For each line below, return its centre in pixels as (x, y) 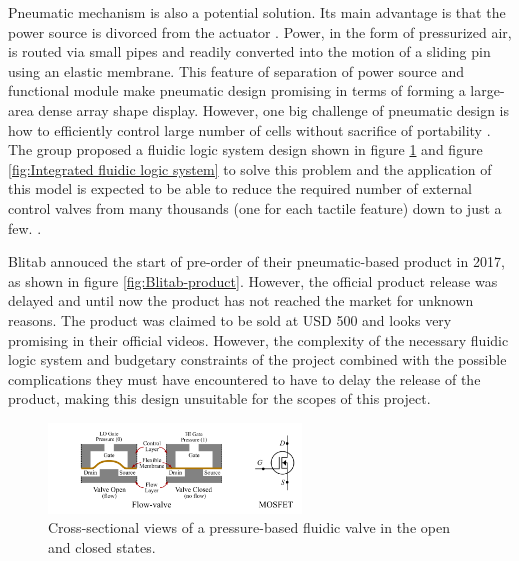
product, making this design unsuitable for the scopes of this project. (219, 398)
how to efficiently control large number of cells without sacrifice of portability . (249, 129)
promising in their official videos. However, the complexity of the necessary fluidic (258, 339)
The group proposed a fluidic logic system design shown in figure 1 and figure (245, 149)
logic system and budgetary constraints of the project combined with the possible (257, 359)
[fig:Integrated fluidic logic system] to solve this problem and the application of (250, 168)
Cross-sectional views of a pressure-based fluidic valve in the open (249, 527)
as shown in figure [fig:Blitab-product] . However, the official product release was (253, 280)
